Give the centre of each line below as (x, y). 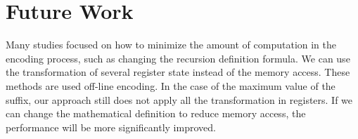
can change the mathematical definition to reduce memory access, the (156, 113)
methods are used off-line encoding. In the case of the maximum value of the (171, 85)
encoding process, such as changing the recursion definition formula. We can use (178, 58)
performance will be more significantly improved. (111, 127)
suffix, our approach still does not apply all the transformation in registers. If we (179, 99)
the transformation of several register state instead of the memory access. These (178, 72)
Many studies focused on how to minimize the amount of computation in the (171, 45)
